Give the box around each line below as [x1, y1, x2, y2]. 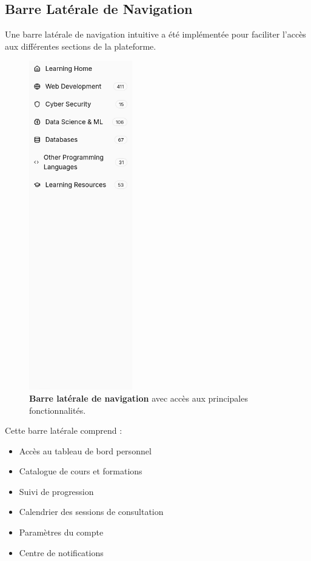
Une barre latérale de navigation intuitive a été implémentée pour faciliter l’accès [5, 28, 306, 41]
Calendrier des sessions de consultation [19, 505, 164, 518]
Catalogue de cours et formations [19, 465, 142, 477]
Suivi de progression [19, 485, 94, 497]
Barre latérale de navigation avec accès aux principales [29, 391, 248, 404]
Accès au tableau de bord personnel [19, 444, 152, 457]
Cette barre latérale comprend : [5, 424, 122, 437]
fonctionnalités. [29, 403, 86, 416]
